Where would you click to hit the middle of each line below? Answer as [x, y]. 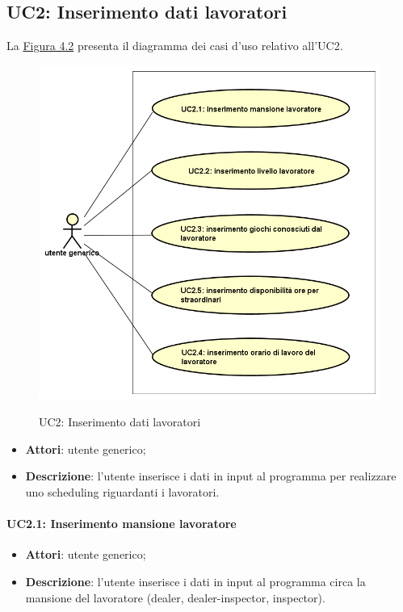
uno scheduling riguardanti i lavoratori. [122, 491]
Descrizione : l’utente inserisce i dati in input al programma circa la [195, 581]
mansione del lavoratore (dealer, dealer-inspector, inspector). [175, 597]
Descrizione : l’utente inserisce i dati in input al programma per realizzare [211, 476]
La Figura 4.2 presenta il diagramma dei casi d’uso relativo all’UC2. [175, 46]
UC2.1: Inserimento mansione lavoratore [122, 524]
